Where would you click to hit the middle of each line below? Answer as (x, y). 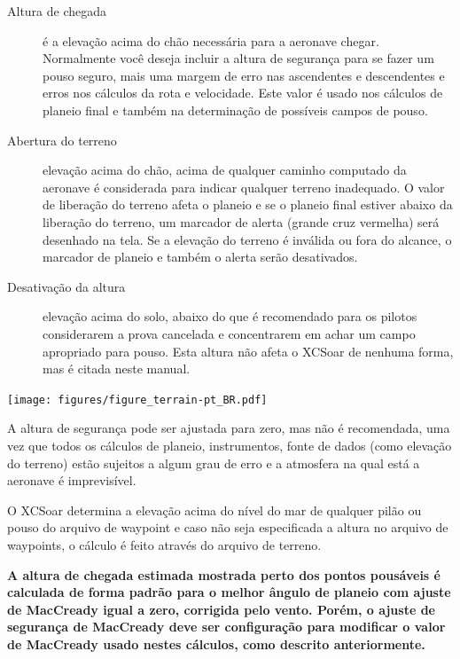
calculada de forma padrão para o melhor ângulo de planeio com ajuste (229, 592)
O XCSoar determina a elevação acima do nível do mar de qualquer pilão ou (214, 510)
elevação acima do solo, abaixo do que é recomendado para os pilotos (230, 316)
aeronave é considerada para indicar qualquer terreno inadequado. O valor (244, 187)
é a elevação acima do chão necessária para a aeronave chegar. (211, 40)
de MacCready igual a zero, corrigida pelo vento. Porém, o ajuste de (221, 609)
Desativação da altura (66, 286)
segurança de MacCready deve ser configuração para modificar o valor (226, 627)
